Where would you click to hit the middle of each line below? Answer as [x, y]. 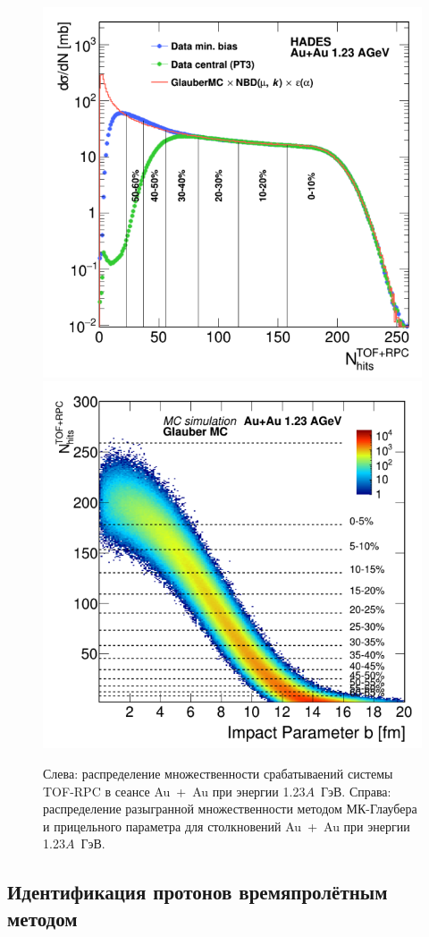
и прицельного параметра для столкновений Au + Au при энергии [227, 826]
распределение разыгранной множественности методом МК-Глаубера [230, 809]
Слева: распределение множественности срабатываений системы [218, 773]
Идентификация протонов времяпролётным [198, 892]
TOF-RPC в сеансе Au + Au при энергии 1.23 [174, 791]
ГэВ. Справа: [356, 791]
